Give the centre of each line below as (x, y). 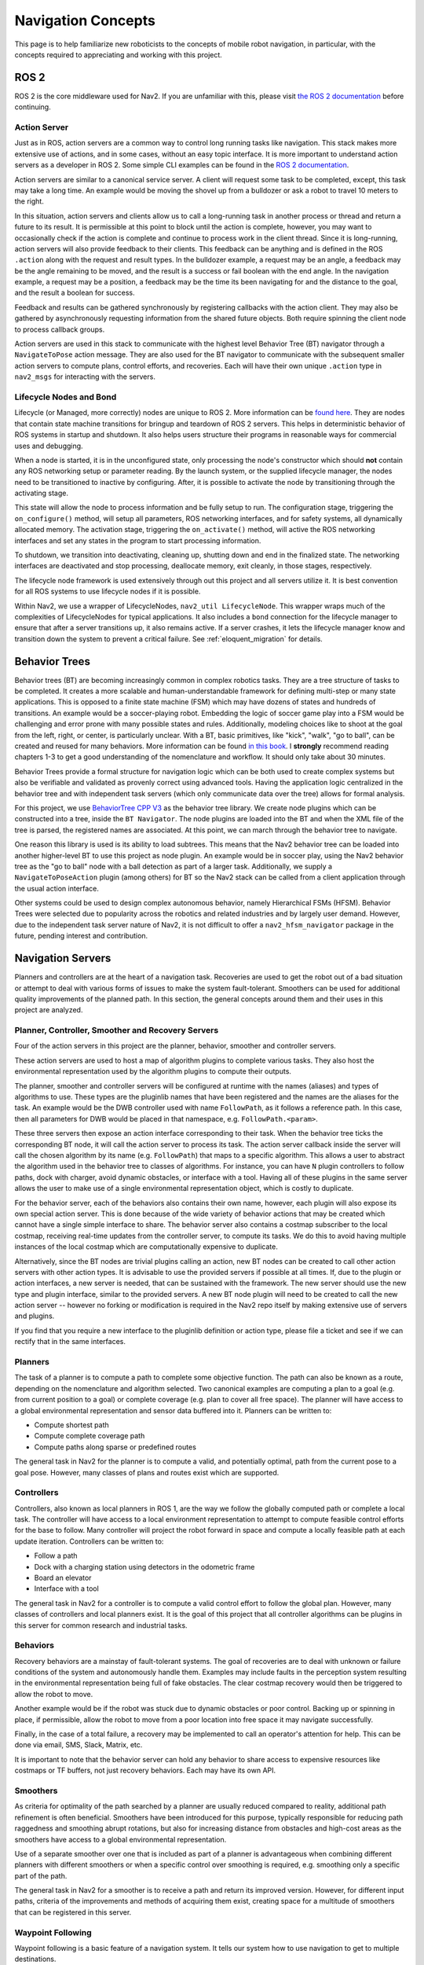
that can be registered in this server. (73, 1912)
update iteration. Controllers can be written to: (89, 1541)
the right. (29, 201)
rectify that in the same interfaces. (70, 1342)
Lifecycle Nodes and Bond (66, 397)
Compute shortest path (71, 1425)
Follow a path (56, 1555)
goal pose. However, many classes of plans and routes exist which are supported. (147, 1472)
